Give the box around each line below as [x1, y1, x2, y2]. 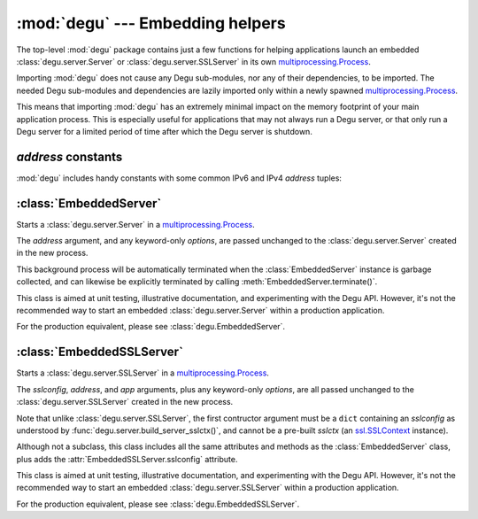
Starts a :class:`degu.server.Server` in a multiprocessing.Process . [16, 219, 256, 229]
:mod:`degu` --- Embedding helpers [16, 13, 287, 33]
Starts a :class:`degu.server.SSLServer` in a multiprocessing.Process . [16, 368, 270, 378]
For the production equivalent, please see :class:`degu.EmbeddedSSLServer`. [16, 499, 300, 509]
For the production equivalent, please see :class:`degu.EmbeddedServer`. [16, 321, 286, 332]
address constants [16, 149, 123, 164]
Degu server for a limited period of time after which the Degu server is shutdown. [16, 126, 313, 136]
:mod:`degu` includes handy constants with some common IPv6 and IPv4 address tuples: [16, 173, 343, 183]
